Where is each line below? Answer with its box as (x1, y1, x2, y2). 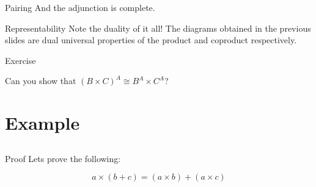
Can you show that (5, 74, 76, 87)
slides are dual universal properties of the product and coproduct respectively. (5, 34, 297, 46)
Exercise (5, 54, 36, 66)
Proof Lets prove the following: (5, 152, 121, 164)
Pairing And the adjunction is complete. (5, 1, 155, 13)
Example (5, 110, 80, 135)
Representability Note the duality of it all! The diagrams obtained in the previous (5, 21, 311, 34)
